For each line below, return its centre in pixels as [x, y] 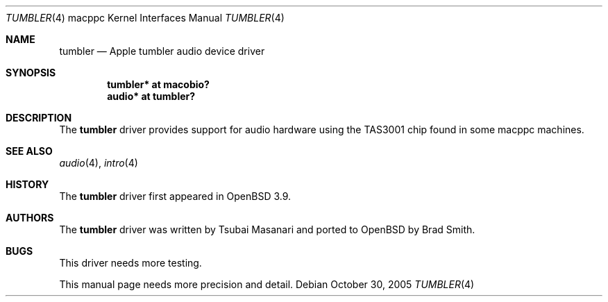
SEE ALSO [29, 151]
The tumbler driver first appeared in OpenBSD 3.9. [175, 196]
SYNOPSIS [31, 73]
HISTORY [27, 184]
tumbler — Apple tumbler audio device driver [162, 51]
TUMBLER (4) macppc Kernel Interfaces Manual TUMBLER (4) [145, 18]
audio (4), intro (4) [99, 163]
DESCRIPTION [39, 118]
